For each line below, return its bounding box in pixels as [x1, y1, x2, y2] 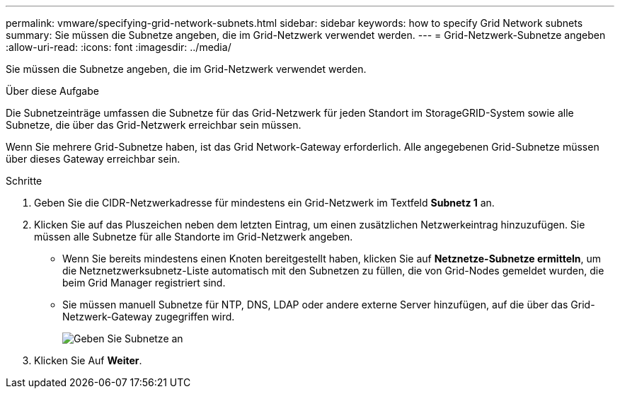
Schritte [6, 175, 42, 187]
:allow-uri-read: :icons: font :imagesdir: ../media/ [6, 41, 231, 53]
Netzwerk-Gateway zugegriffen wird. [62, 311, 235, 323]
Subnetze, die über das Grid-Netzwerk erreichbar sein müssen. [6, 119, 302, 131]
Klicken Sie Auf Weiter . [34, 354, 142, 366]
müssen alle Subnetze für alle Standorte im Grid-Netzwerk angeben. [34, 231, 353, 243]
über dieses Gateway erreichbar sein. [6, 153, 180, 165]
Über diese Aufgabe [6, 85, 99, 97]
